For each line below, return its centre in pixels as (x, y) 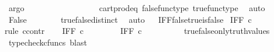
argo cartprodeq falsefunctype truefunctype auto (137, 8)
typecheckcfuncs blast (48, 42)
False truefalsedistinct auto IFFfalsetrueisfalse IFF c (130, 19)
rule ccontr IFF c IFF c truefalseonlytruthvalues (137, 31)
